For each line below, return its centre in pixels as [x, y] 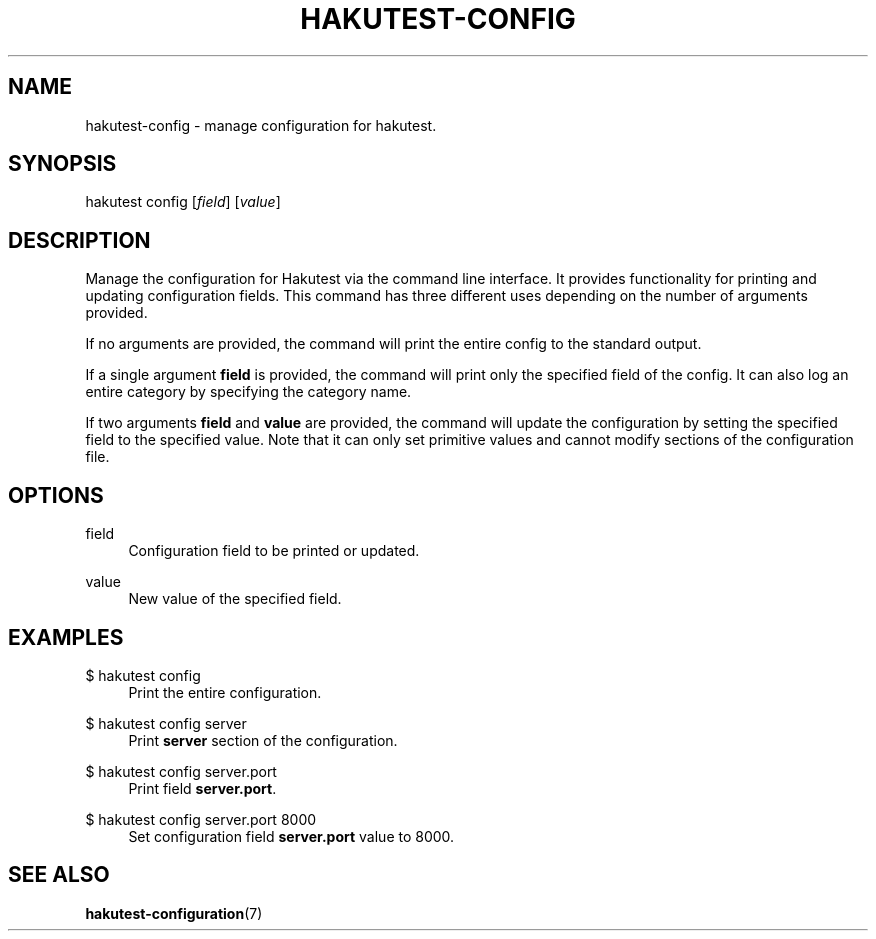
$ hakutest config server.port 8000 [201, 819]
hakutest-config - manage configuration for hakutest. [261, 125]
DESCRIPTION [79, 240]
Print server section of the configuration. [263, 740]
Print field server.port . [202, 788]
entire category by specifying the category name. [248, 392]
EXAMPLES [66, 637]
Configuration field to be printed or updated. [274, 551]
